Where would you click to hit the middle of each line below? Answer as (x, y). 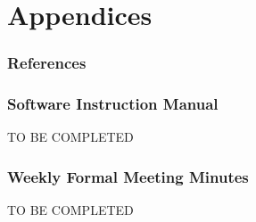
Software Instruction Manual (113, 104)
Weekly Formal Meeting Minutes (128, 176)
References (47, 63)
